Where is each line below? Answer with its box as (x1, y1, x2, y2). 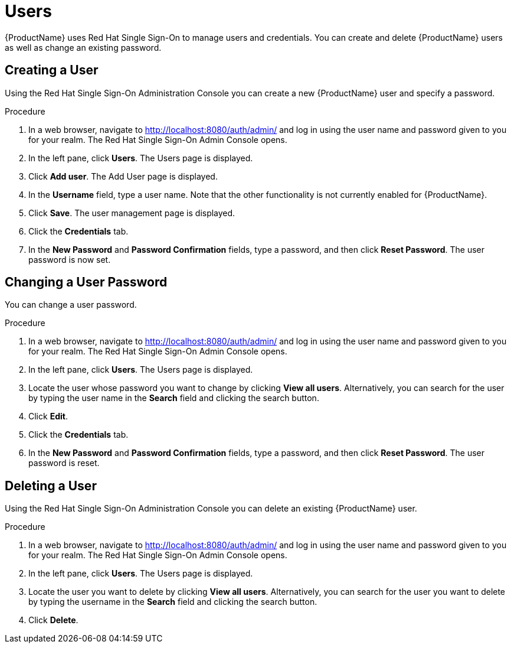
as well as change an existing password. (5, 42, 162, 53)
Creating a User (5, 63, 99, 78)
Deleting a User (5, 478, 97, 493)
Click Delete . (28, 615, 78, 626)
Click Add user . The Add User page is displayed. (28, 171, 218, 181)
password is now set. (28, 254, 111, 265)
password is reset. (28, 458, 100, 468)
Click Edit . (28, 411, 68, 422)
